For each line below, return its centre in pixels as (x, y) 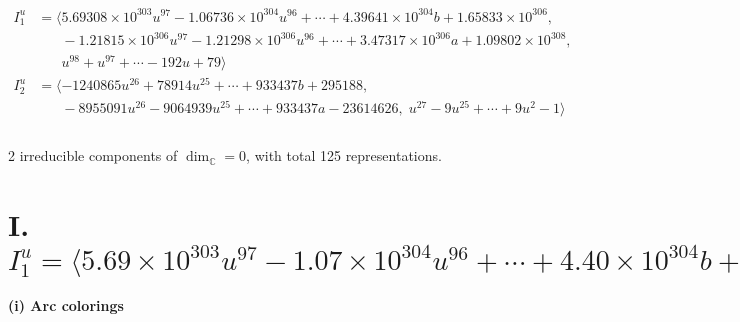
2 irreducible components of (93, 155)
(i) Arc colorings (66, 305)
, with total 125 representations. (344, 155)
